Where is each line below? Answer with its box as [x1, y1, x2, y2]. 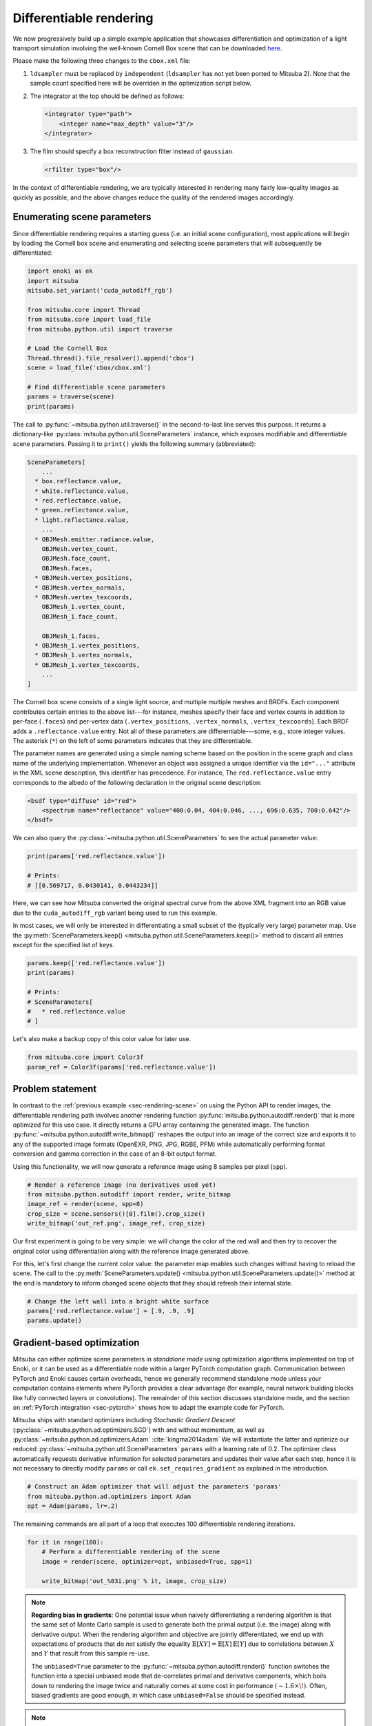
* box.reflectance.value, [34, 477, 122, 485]
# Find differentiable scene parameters [27, 383, 165, 391]
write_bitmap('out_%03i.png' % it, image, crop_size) [41, 1577, 227, 1584]
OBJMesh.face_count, [41, 554, 112, 563]
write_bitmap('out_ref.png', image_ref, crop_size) [27, 1219, 206, 1228]
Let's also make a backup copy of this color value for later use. [12, 1035, 192, 1043]
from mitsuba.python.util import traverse [27, 325, 173, 333]
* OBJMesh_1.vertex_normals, [34, 651, 134, 659]
